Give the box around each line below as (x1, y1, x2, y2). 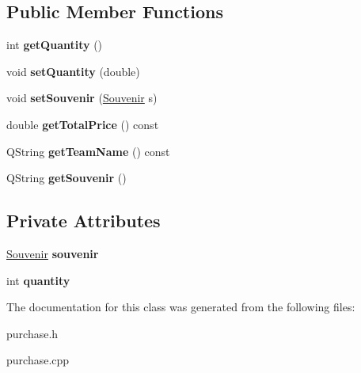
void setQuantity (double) (6, 63, 140, 79)
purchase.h (6, 325, 59, 341)
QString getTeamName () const (6, 143, 170, 159)
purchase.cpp (6, 352, 70, 368)
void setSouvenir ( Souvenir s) (6, 89, 158, 106)
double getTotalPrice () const (6, 116, 159, 132)
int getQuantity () (6, 36, 103, 53)
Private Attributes (6, 208, 161, 233)
